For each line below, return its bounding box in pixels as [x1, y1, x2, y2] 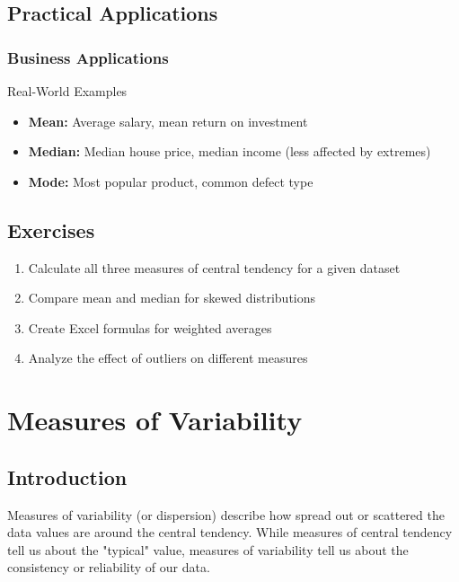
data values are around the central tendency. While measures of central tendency [7, 523, 453, 542]
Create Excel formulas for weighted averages [28, 318, 272, 337]
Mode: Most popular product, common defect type [28, 172, 313, 190]
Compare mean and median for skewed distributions [28, 288, 316, 307]
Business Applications [7, 46, 169, 68]
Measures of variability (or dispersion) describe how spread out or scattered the [7, 505, 445, 524]
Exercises [7, 216, 95, 243]
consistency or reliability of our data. [7, 558, 210, 577]
